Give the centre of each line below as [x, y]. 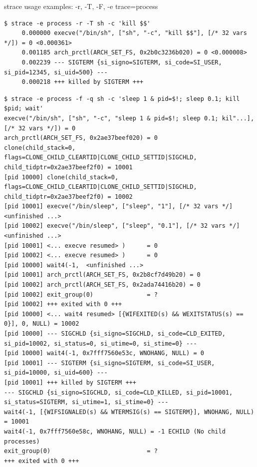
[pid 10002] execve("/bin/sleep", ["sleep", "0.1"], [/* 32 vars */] [122, 226]
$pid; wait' [24, 109]
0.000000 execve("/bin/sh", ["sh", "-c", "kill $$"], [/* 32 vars [134, 33]
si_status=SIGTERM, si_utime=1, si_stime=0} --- [86, 402]
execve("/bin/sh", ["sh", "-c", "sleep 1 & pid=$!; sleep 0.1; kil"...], [129, 118]
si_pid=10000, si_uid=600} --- [56, 373]
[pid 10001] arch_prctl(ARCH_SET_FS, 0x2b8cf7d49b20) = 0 [102, 275]
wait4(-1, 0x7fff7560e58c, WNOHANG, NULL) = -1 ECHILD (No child [115, 431]
